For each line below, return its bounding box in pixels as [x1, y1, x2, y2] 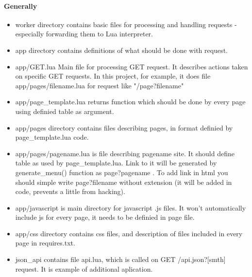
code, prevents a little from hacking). [15, 186, 125, 196]
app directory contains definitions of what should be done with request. [15, 45, 228, 55]
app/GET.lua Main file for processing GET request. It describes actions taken [15, 61, 248, 71]
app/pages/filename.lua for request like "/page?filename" [15, 80, 184, 90]
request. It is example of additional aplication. [15, 263, 153, 274]
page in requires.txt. [15, 238, 75, 248]
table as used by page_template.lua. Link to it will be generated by [15, 158, 217, 168]
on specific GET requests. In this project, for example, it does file [15, 71, 211, 81]
